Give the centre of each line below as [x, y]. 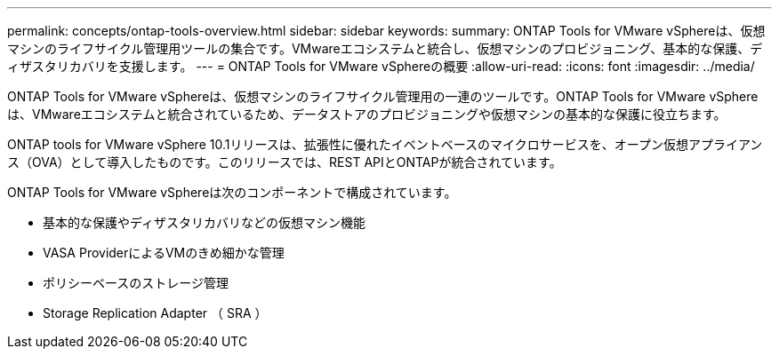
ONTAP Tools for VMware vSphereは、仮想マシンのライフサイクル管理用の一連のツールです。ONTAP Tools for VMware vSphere [383, 96]
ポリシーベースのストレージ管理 [136, 283]
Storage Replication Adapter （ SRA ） [155, 313]
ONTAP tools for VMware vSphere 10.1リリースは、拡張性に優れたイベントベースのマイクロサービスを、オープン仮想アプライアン [385, 144]
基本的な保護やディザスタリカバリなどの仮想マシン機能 [204, 222]
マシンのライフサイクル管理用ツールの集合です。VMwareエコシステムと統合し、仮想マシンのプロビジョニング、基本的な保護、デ [385, 48]
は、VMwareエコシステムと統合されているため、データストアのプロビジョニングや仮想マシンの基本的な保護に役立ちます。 [367, 114]
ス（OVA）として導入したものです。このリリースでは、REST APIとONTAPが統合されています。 [285, 162]
